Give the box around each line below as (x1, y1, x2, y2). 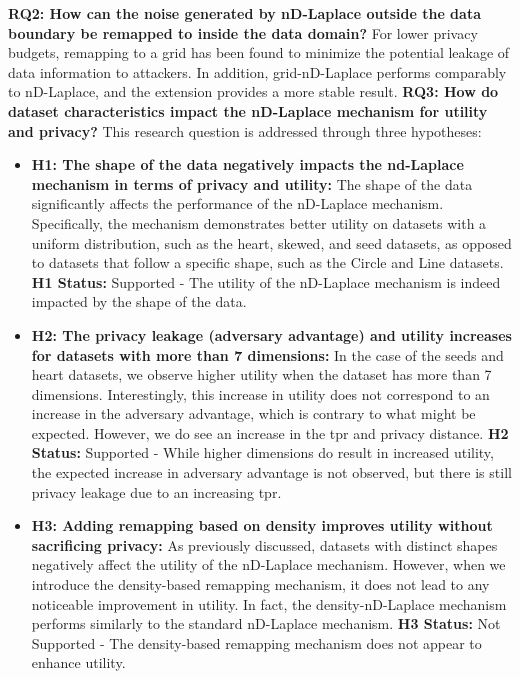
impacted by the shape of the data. (31, 291, 247, 312)
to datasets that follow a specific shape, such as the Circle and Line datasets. (31, 252, 504, 273)
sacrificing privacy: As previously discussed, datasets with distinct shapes (31, 534, 498, 555)
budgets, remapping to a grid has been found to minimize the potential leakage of (8, 42, 510, 63)
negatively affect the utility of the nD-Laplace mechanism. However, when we (31, 554, 506, 575)
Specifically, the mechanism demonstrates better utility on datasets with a (31, 212, 487, 233)
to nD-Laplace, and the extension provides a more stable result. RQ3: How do (8, 81, 499, 102)
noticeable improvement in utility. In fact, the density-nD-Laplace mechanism (31, 593, 507, 614)
